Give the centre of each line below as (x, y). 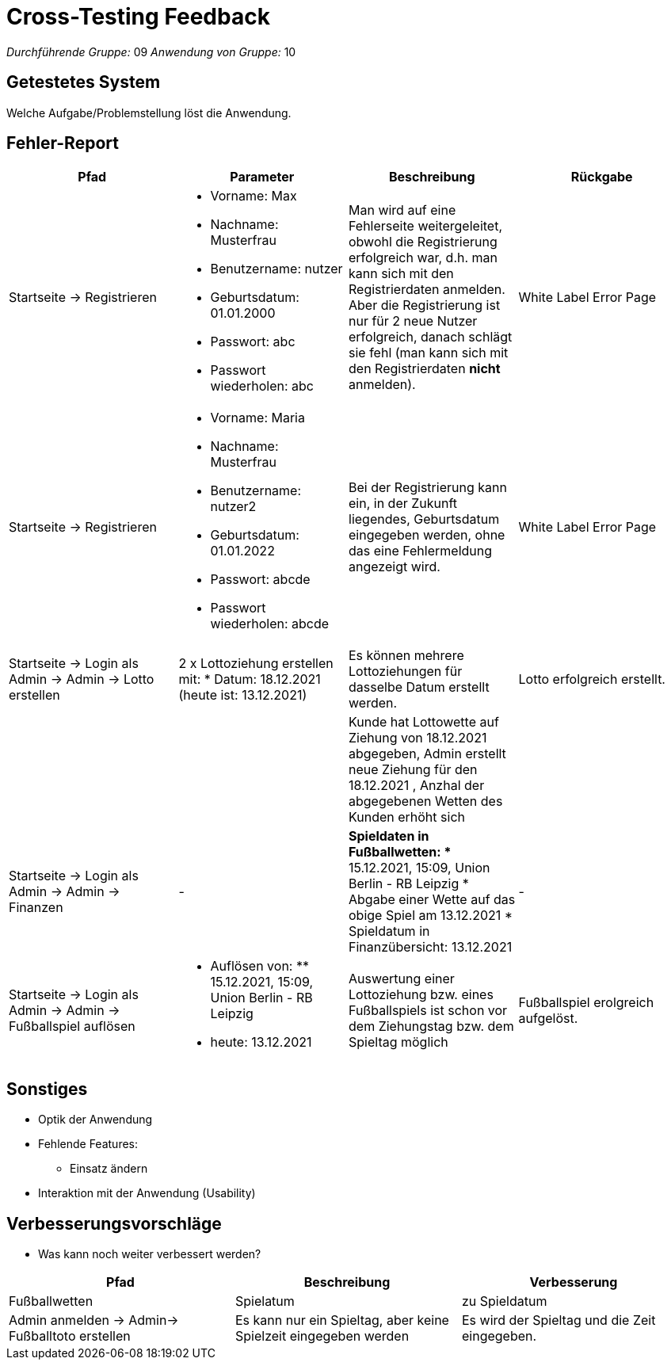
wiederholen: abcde (270, 624)
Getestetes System (84, 82)
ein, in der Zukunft (403, 504)
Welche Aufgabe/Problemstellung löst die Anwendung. (149, 113)
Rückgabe (602, 177)
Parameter (262, 177)
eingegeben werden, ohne (427, 535)
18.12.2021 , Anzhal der (417, 786)
